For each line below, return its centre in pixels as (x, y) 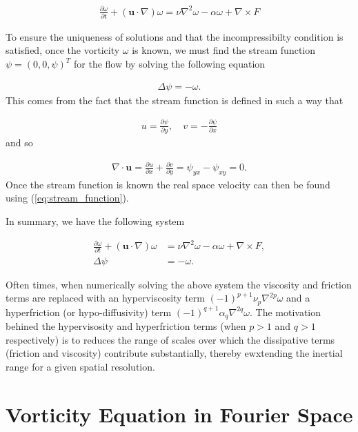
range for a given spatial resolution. (80, 366)
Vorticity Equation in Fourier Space (179, 414)
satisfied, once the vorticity (63, 50)
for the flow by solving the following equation (170, 64)
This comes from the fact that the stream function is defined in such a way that (175, 100)
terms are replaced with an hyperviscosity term (105, 298)
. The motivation (285, 312)
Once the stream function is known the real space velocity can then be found (168, 184)
